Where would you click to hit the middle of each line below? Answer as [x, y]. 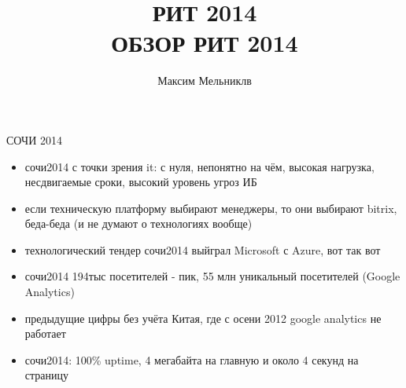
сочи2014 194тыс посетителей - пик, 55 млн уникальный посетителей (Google [212, 276]
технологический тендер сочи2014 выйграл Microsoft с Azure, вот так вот [203, 249]
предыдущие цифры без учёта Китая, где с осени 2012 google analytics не [203, 318]
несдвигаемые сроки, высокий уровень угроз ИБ [141, 182]
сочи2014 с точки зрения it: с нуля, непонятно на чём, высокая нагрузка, [199, 166]
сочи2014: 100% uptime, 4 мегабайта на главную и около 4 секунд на [192, 359]
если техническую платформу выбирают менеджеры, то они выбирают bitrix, [211, 208]
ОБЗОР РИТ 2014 [205, 43]
